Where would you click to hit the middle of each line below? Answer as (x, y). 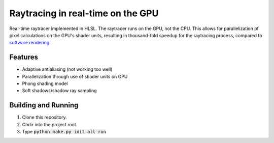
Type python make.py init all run (64, 132)
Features (24, 57)
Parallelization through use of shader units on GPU (75, 76)
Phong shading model (45, 83)
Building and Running (44, 105)
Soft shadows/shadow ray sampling (59, 91)
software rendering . (30, 43)
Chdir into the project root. (50, 124)
